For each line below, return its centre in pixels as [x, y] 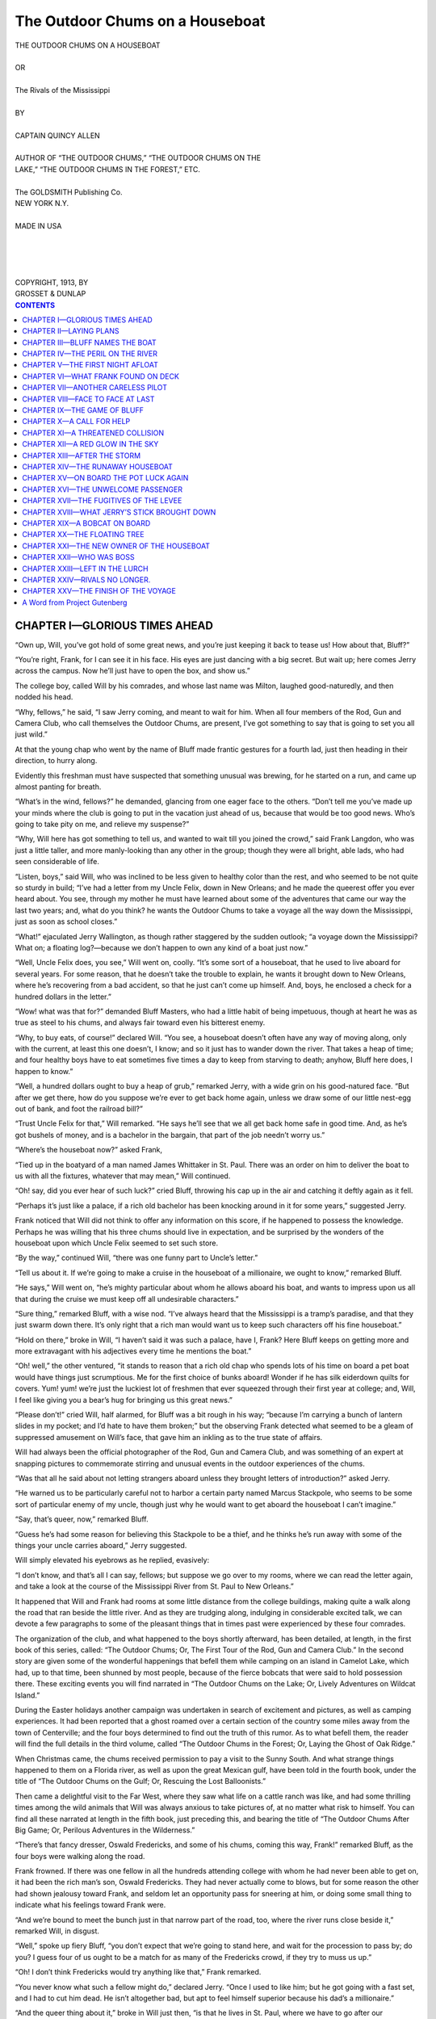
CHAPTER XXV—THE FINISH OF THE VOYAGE [99, 591]
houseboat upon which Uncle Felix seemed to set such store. [117, 1243]
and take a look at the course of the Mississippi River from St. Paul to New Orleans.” [154, 1586]
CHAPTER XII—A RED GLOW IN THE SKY [90, 444]
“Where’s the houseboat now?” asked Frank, [89, 1150]
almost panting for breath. [58, 787]
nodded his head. [44, 697]
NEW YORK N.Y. [42, 204]
